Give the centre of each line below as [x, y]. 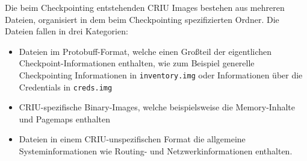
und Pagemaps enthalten [64, 118]
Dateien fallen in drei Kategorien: [67, 31]
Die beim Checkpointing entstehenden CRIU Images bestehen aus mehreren [145, 7]
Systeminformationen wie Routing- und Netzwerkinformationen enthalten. [156, 151]
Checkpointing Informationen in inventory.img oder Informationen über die [161, 74]
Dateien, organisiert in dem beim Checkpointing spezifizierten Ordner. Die [142, 19]
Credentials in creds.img [66, 87]
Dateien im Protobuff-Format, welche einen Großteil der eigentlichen [145, 51]
